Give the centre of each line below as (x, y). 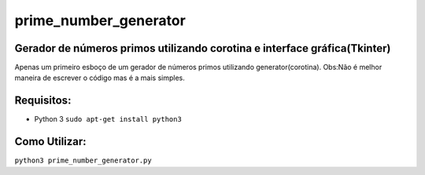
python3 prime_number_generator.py (83, 160)
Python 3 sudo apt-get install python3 (108, 119)
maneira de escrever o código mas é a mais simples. (100, 78)
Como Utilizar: (50, 142)
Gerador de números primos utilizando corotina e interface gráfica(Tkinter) (203, 48)
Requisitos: (43, 101)
